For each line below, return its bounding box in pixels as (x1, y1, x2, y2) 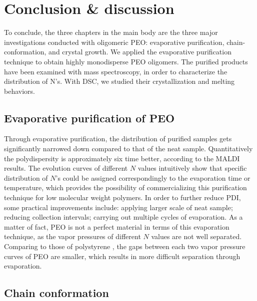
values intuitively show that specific (137, 163, 247, 173)
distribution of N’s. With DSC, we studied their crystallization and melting (4, 76, 235, 86)
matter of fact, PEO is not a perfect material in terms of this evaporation (4, 221, 229, 232)
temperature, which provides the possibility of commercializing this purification (4, 182, 247, 193)
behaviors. (4, 85, 35, 96)
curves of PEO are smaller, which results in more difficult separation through (4, 251, 240, 261)
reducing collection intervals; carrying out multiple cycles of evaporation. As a (4, 212, 243, 222)
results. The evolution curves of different (4, 163, 128, 173)
